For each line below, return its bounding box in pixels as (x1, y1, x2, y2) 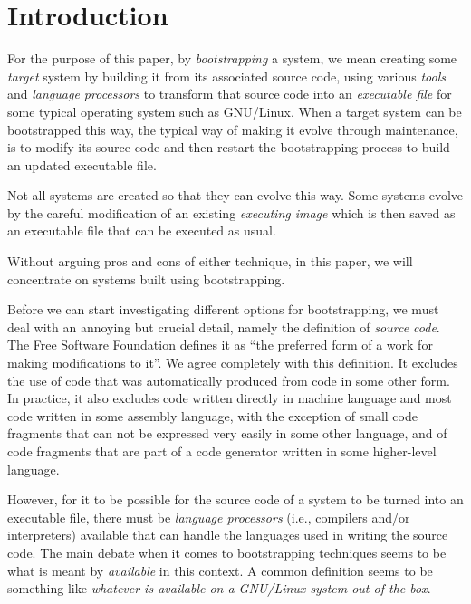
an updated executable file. (7, 155, 157, 174)
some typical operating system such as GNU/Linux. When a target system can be (7, 101, 462, 120)
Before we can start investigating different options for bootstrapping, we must (7, 300, 439, 319)
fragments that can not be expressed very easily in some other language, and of (7, 424, 447, 443)
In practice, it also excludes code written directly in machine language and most (7, 388, 452, 407)
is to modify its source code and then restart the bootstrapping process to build (7, 138, 450, 157)
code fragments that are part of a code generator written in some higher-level (7, 442, 437, 460)
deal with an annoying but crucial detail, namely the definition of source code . (7, 317, 440, 336)
